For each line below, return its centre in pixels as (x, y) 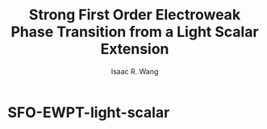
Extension (135, 49)
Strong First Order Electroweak (135, 15)
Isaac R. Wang (135, 71)
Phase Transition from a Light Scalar (135, 32)
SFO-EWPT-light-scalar (89, 112)
